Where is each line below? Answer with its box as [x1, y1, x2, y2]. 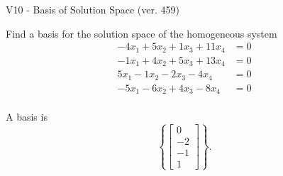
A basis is [6, 109, 48, 124]
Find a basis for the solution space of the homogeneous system [6, 26, 277, 40]
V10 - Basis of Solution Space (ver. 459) [6, 2, 179, 16]
